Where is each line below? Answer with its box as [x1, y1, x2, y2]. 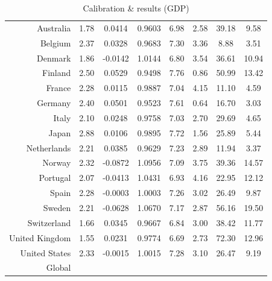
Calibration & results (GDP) [83, 2, 189, 14]
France [46, 81, 71, 94]
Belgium [40, 36, 71, 49]
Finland [42, 66, 71, 79]
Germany [37, 96, 71, 109]
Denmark [37, 51, 71, 64]
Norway [42, 156, 71, 169]
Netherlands [26, 141, 71, 154]
